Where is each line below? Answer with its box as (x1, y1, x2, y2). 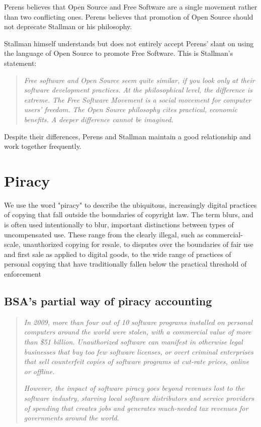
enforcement (4, 269, 41, 279)
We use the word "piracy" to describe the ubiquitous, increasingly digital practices (4, 199, 257, 210)
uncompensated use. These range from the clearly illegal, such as (4, 229, 204, 239)
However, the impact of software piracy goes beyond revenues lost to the (24, 383, 244, 393)
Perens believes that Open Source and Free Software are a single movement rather (4, 2, 257, 12)
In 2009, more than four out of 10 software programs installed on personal (24, 316, 252, 327)
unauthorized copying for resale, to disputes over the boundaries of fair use (23, 239, 253, 249)
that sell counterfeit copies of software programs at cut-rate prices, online (24, 356, 249, 367)
